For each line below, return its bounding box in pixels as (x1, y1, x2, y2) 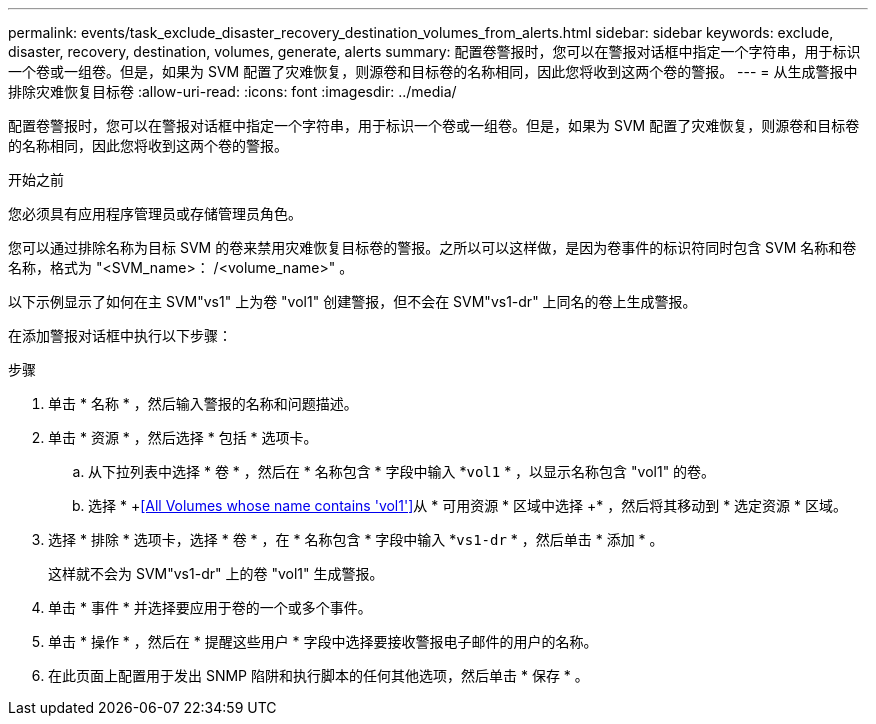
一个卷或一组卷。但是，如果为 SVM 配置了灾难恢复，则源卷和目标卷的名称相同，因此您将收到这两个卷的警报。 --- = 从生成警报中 (8, 63, 858, 80)
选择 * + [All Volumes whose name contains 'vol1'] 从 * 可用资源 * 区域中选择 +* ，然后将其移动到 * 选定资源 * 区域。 (88, 497, 847, 514)
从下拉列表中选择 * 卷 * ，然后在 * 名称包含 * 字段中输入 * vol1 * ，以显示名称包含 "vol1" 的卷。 (88, 463, 716, 480)
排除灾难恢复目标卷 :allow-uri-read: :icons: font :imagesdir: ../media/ (8, 83, 457, 100)
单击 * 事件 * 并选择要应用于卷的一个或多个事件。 (48, 599, 372, 616)
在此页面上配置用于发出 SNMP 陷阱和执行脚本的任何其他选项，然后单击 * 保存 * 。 (48, 667, 589, 684)
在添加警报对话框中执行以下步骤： (8, 327, 232, 344)
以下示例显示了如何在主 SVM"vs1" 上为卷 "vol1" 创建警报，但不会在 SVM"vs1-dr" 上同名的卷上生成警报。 (8, 293, 697, 310)
